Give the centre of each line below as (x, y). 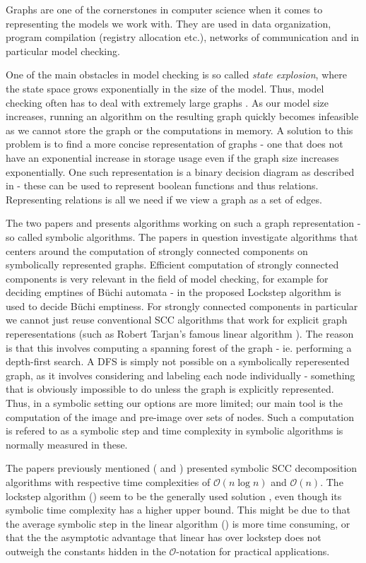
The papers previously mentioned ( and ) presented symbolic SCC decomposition (182, 468)
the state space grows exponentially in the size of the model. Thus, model (165, 88)
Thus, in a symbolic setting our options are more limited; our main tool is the (174, 403)
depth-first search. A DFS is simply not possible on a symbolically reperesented (178, 361)
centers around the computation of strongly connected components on (157, 250)
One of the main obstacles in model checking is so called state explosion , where (176, 75)
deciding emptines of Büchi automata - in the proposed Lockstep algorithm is (173, 292)
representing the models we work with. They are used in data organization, (169, 23)
